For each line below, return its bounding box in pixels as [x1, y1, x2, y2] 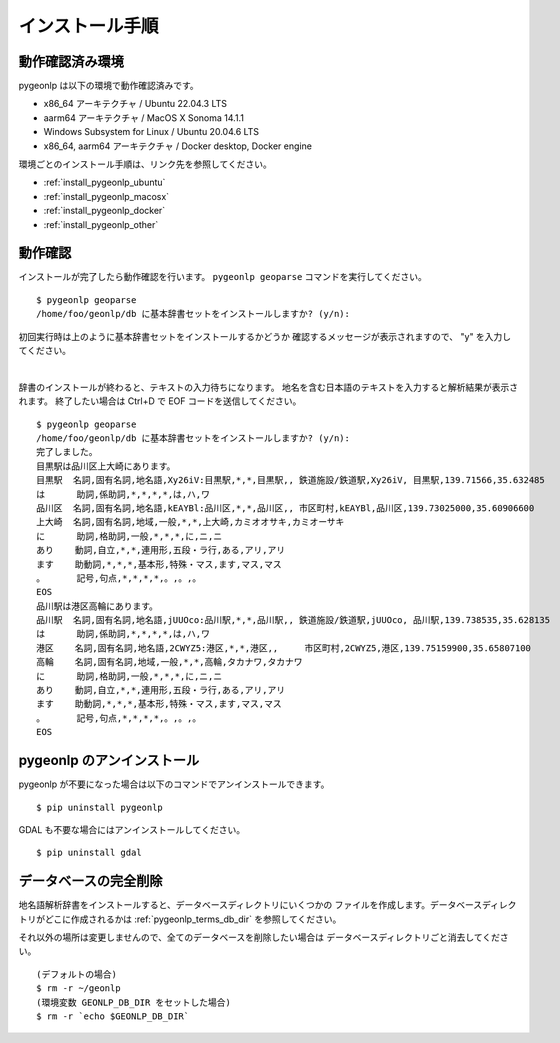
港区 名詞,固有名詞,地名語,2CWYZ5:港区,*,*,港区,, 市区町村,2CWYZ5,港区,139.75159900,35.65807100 [36, 642, 532, 654]
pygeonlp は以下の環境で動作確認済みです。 [18, 80, 199, 92]
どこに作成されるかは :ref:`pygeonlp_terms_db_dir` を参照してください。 [44, 913, 342, 925]
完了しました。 [36, 446, 98, 458]
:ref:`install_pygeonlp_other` [43, 218, 159, 230]
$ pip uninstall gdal [36, 847, 142, 859]
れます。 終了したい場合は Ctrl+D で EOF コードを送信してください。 [18, 395, 302, 407]
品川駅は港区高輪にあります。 [36, 600, 159, 612]
